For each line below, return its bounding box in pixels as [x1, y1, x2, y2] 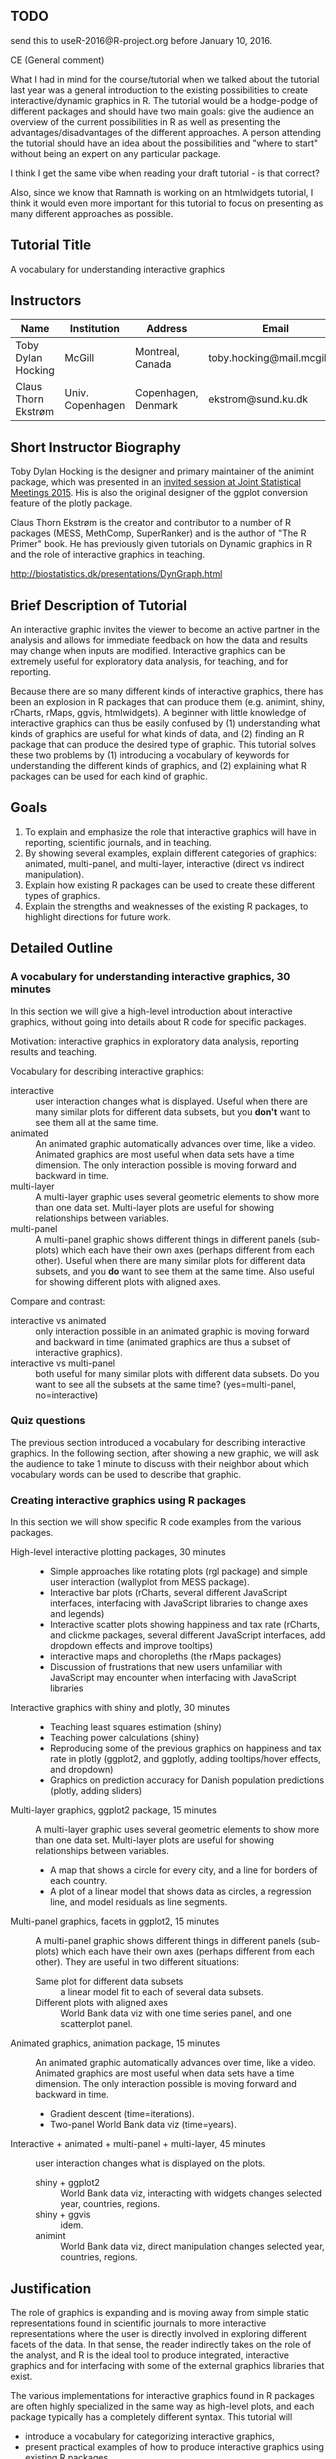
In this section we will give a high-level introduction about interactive [10, 1005, 293, 1017]
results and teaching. [10, 1045, 98, 1058]
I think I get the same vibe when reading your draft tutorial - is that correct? [10, 167, 320, 179]
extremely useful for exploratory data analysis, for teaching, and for [10, 655, 289, 668]
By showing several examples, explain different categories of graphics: [24, 847, 318, 859]
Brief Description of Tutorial [10, 597, 188, 614]
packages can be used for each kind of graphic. [10, 770, 208, 783]
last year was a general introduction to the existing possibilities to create [10, 84, 308, 96]
